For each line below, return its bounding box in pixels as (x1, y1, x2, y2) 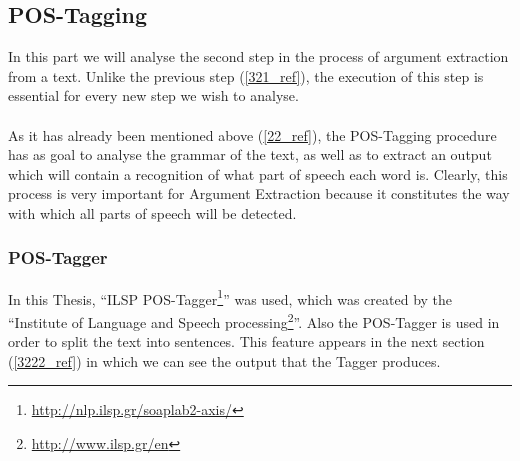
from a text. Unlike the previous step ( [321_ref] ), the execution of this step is (8, 65, 484, 86)
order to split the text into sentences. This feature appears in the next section (8, 331, 485, 352)
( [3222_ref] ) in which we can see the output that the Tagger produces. (8, 350, 441, 371)
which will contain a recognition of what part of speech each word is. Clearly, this (8, 163, 508, 184)
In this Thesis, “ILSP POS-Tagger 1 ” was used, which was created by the (8, 285, 453, 309)
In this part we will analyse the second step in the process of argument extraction (8, 46, 509, 67)
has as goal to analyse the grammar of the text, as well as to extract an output (8, 144, 492, 165)
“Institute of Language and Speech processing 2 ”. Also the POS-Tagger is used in (8, 309, 500, 332)
